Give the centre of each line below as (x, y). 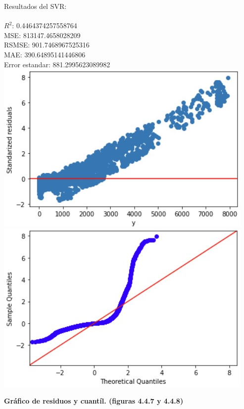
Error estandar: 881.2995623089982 (57, 64)
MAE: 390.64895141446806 (45, 54)
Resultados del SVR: (35, 6)
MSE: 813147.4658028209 (42, 35)
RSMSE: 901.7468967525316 (47, 45)
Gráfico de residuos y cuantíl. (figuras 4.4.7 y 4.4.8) (94, 401)
